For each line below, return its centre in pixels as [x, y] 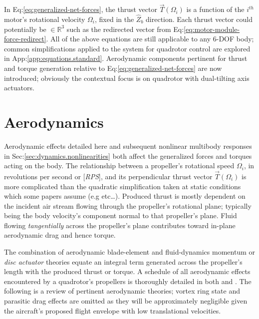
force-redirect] [25, 39]
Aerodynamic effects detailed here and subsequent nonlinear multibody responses [128, 146]
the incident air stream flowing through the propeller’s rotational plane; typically [128, 205]
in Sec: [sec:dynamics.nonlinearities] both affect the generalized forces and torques [128, 156]
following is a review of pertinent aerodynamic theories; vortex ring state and [122, 291]
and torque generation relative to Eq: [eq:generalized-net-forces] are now [113, 68]
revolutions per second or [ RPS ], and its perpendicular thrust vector [108, 176]
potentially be [25, 29]
